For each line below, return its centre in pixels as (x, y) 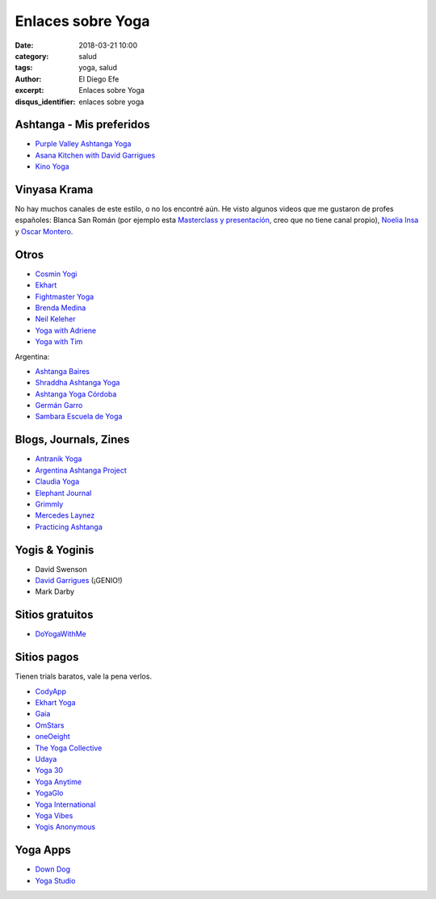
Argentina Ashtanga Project (81, 470)
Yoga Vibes (54, 815)
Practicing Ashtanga (69, 527)
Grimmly (49, 504)
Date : (24, 45)
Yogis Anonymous (65, 827)
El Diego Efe (99, 79)
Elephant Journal (63, 493)
